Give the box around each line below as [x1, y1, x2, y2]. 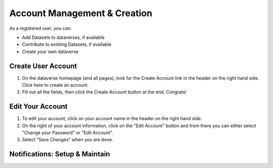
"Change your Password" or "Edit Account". [22, 130, 114, 136]
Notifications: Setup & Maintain [9, 150, 110, 158]
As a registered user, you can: [9, 25, 72, 31]
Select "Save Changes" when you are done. [22, 137, 114, 143]
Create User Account [9, 62, 77, 70]
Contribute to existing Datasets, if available [22, 41, 111, 47]
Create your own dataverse [22, 48, 79, 54]
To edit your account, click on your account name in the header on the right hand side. [22, 116, 202, 122]
